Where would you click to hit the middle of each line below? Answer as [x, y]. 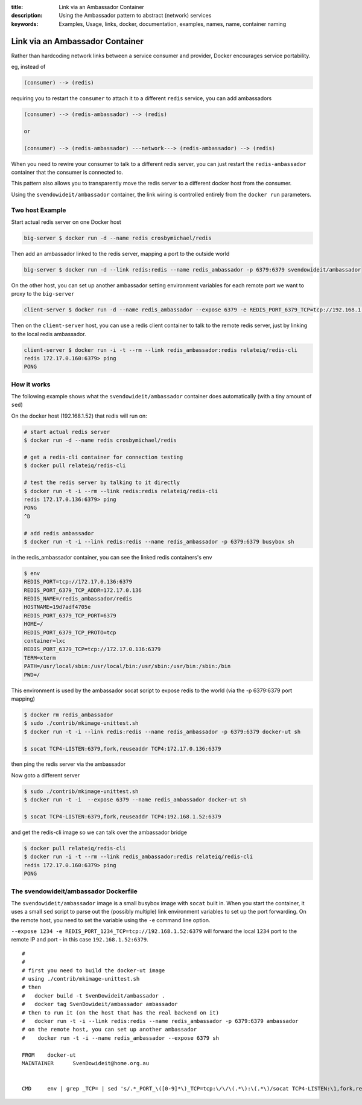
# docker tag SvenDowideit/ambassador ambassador [100, 1004]
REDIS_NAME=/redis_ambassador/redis [78, 599]
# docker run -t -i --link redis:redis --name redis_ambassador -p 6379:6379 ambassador [160, 1021]
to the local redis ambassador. [49, 334]
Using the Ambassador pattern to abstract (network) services [135, 16]
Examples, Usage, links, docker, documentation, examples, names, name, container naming [173, 24]
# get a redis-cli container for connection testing [103, 457]
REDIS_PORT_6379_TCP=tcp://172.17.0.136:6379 [92, 649]
